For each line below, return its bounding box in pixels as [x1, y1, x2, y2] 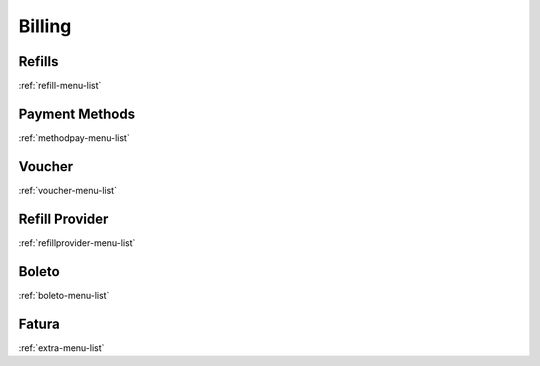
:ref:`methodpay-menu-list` [18, 131, 130, 144]
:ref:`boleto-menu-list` [18, 289, 110, 301]
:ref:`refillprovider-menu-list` [18, 236, 136, 249]
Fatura [18, 315, 60, 332]
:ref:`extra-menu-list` [18, 341, 105, 354]
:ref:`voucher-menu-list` [18, 184, 117, 196]
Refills [18, 53, 59, 70]
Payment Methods [18, 105, 135, 122]
